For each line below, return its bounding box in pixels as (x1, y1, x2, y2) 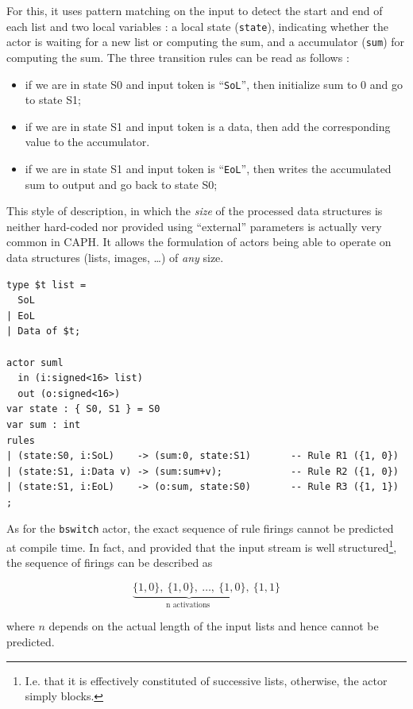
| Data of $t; (6, 326, 81, 337)
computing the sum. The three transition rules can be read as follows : (6, 48, 349, 65)
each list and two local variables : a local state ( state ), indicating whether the (6, 17, 388, 34)
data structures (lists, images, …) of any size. (6, 249, 224, 265)
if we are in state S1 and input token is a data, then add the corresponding (25, 118, 391, 134)
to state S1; (25, 91, 81, 108)
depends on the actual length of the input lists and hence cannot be (48, 618, 379, 634)
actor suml (6, 356, 64, 368)
